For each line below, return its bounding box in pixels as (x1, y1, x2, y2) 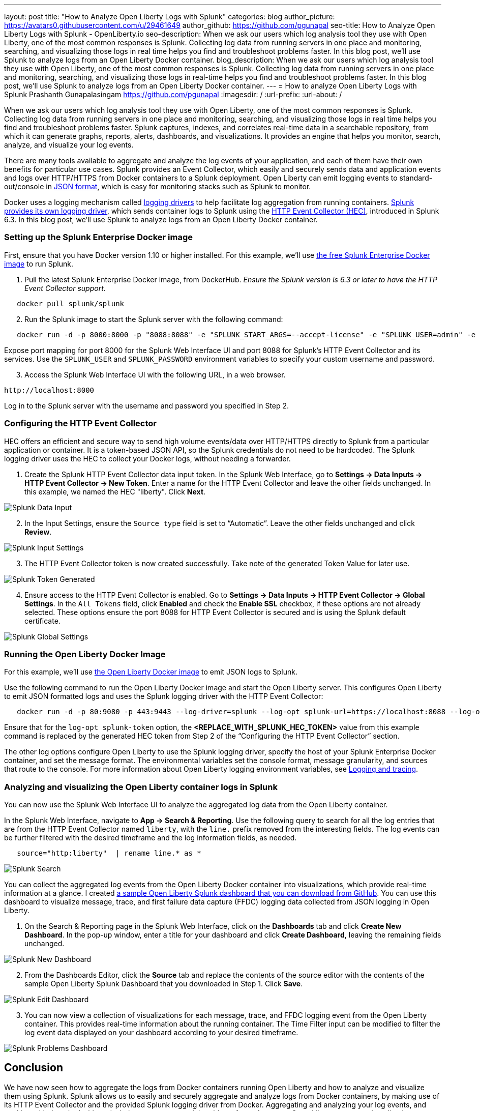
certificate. (24, 616, 61, 625)
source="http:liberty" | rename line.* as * (17, 849, 201, 857)
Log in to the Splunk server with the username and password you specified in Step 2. (4, 401, 289, 410)
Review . (24, 527, 52, 536)
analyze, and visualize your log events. (4, 140, 134, 149)
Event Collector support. (24, 283, 106, 293)
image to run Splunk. (4, 259, 73, 268)
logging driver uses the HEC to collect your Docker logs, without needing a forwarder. (4, 454, 291, 463)
